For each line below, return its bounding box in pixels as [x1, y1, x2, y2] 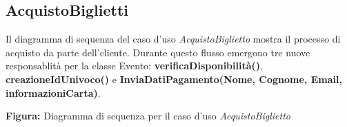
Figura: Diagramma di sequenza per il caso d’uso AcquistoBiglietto [6, 108, 290, 123]
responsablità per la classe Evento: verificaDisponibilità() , [6, 58, 263, 73]
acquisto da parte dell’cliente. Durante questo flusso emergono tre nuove [6, 45, 310, 59]
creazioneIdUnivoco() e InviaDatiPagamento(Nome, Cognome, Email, [6, 71, 342, 86]
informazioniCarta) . [6, 85, 101, 100]
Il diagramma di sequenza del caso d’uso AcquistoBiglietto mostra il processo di [6, 32, 341, 46]
